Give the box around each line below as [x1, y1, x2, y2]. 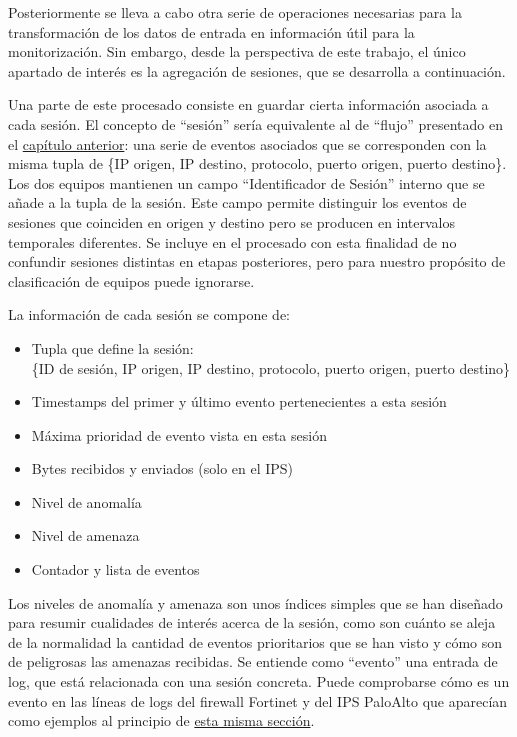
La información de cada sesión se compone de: [8, 304, 290, 325]
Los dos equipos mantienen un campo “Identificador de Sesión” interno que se [8, 172, 485, 193]
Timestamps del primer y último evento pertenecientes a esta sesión [31, 391, 447, 412]
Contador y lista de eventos [31, 559, 200, 580]
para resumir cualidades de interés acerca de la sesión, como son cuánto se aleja [8, 612, 496, 633]
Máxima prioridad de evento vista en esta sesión [31, 424, 327, 445]
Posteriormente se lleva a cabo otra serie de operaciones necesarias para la [8, 2, 462, 22]
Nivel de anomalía [31, 491, 142, 512]
